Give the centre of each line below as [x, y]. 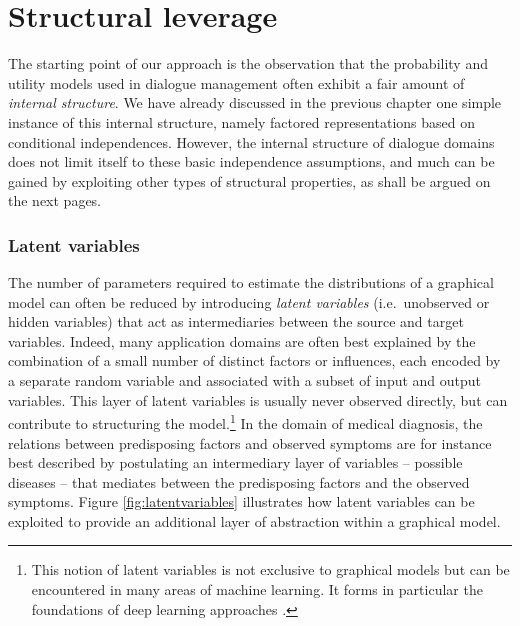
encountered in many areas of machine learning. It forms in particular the [257, 589]
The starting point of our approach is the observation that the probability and [248, 63]
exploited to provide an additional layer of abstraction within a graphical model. [254, 520]
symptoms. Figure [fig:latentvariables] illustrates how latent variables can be [241, 501]
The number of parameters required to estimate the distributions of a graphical [251, 282]
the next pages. [55, 200]
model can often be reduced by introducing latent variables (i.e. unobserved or [249, 301]
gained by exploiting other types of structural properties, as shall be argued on [249, 180]
